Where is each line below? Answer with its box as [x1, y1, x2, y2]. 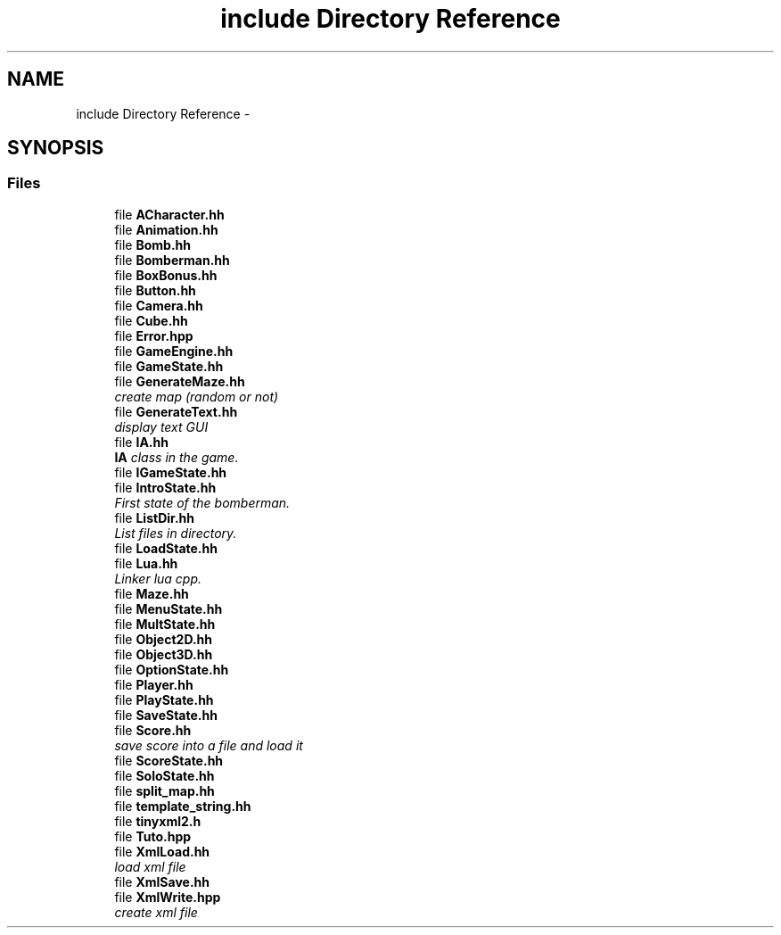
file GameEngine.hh [114, 343, 234, 359]
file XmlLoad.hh [114, 843, 210, 859]
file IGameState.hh [114, 464, 227, 480]
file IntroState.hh [114, 479, 217, 495]
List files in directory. [114, 525, 237, 541]
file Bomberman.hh [114, 252, 230, 268]
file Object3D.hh [114, 646, 213, 662]
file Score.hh [114, 722, 192, 738]
